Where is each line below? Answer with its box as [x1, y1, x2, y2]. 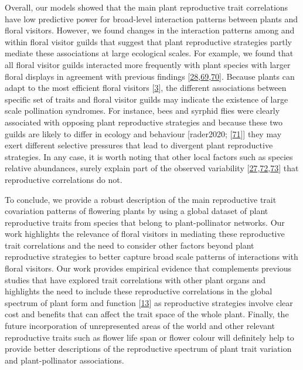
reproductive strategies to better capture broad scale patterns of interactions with [5, 250, 298, 263]
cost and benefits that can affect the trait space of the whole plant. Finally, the [5, 308, 289, 320]
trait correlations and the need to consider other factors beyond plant [5, 239, 254, 251]
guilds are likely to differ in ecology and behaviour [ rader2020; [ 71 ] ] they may [5, 127, 282, 140]
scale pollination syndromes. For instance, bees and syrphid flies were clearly [5, 104, 280, 117]
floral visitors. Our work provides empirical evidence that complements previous [5, 262, 292, 274]
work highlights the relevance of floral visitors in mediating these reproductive [5, 228, 285, 240]
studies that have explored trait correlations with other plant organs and [5, 273, 266, 286]
